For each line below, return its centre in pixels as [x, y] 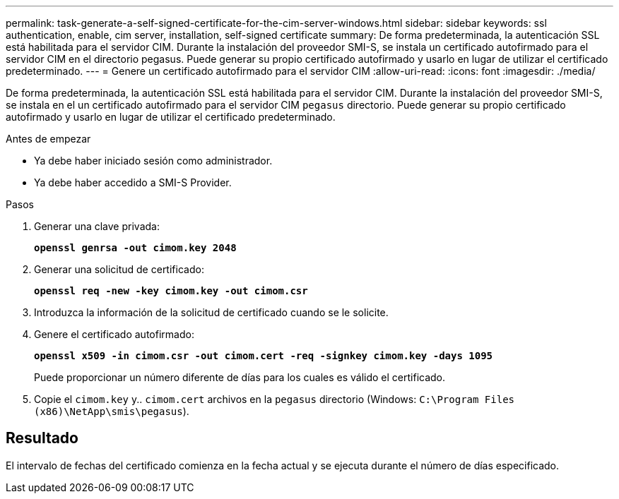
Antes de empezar [48, 139]
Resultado [42, 438]
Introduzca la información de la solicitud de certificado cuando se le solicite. [211, 312]
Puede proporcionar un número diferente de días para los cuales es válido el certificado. [240, 377]
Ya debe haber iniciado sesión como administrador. [153, 161]
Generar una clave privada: [97, 226]
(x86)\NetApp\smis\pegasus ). [112, 411]
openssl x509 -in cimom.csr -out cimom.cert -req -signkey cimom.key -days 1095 [264, 356]
